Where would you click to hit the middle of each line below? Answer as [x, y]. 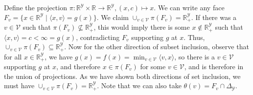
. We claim [113, 17]
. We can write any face [189, 7]
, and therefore [78, 66]
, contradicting [98, 37]
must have [19, 85]
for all [13, 56]
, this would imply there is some [142, 27]
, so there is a [195, 56]
